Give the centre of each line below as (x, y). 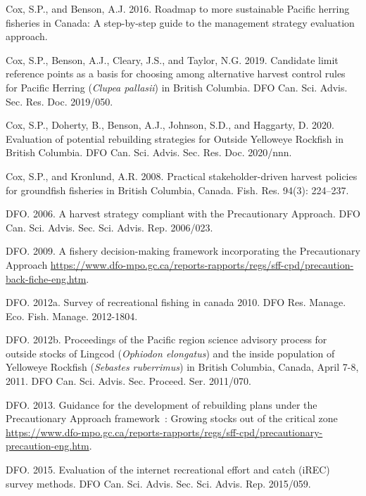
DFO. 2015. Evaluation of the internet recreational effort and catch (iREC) (168, 470)
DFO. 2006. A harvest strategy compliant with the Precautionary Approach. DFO (183, 214)
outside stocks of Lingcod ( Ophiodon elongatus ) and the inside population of (170, 353)
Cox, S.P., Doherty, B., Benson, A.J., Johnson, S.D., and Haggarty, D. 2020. (170, 125)
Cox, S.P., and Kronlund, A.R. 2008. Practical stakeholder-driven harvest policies (182, 176)
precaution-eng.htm (48, 446)
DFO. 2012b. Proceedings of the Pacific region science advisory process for (166, 339)
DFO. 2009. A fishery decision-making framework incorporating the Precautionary (183, 251)
